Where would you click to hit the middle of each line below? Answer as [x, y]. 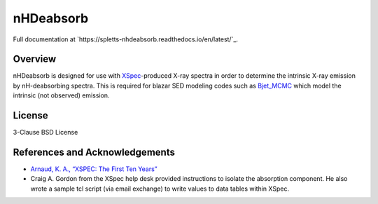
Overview [35, 59]
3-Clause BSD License [45, 132]
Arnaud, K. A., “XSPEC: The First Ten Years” [94, 169]
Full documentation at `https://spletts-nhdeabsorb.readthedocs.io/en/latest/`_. [125, 39]
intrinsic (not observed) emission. [61, 95]
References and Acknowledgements [94, 152]
